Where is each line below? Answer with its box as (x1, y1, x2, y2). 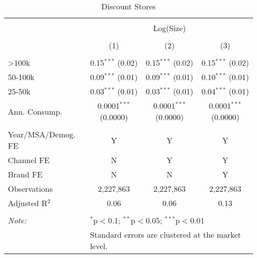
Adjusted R (8, 197, 47, 209)
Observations (8, 183, 53, 194)
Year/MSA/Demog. (8, 129, 76, 140)
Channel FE (8, 154, 50, 166)
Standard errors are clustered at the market (90, 229, 241, 240)
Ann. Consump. (8, 105, 62, 117)
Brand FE (8, 169, 43, 180)
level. (90, 240, 108, 252)
